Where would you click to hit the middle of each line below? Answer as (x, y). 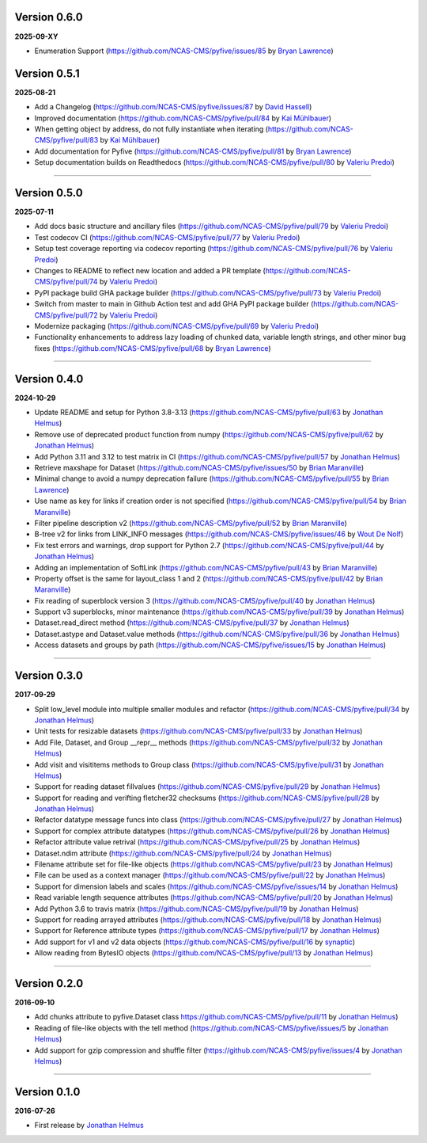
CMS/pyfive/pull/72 (66, 315)
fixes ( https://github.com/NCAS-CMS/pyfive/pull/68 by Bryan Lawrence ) (153, 348)
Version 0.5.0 (49, 193)
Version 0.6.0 (49, 17)
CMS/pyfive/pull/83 (66, 140)
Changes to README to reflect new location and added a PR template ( (150, 271)
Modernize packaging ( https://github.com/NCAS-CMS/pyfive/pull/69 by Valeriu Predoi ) (177, 326)
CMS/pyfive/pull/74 (66, 282)
